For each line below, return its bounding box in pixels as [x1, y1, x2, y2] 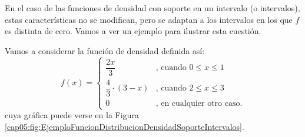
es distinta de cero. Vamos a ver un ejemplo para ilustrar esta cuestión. [5, 25, 261, 37]
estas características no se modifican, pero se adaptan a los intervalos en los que [5, 13, 293, 25]
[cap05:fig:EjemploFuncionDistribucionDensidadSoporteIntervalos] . [5, 120, 244, 132]
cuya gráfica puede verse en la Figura [5, 109, 139, 121]
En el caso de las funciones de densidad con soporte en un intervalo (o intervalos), [5, 2, 300, 14]
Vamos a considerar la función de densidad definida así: [5, 44, 205, 56]
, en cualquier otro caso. [155, 99, 243, 108]
